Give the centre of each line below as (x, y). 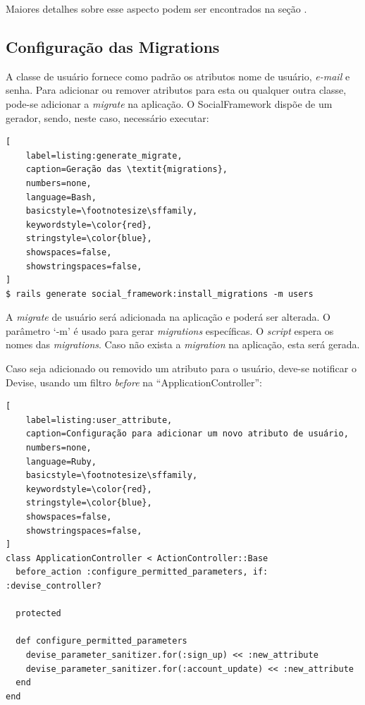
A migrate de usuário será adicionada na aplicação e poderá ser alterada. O (168, 317)
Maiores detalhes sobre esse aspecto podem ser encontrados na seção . (156, 8)
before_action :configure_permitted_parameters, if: (142, 572)
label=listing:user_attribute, (99, 420)
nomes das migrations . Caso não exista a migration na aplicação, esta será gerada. (183, 344)
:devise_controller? (54, 586)
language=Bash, (61, 197)
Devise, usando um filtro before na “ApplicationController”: (134, 382)
